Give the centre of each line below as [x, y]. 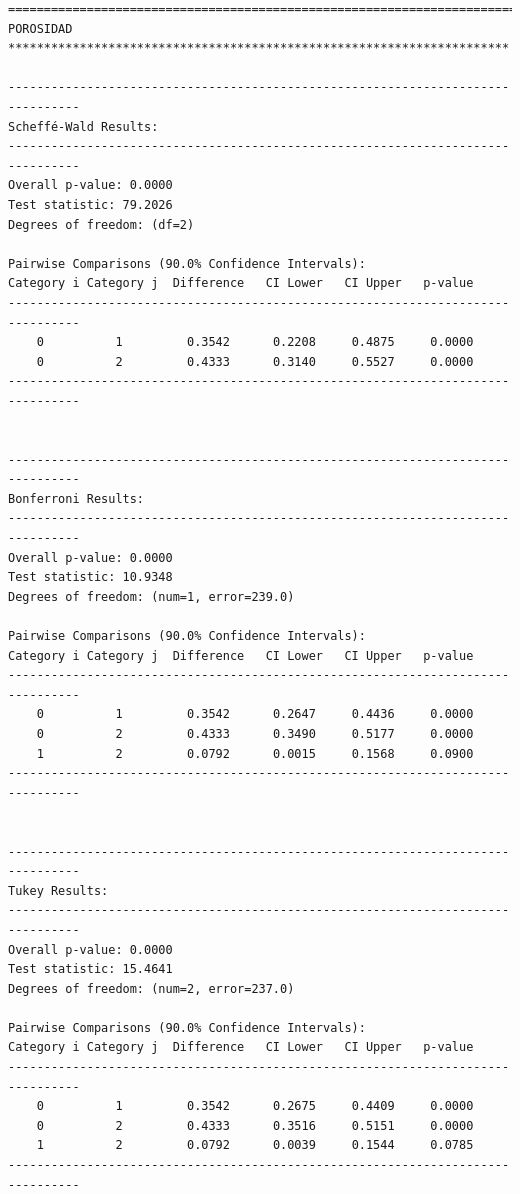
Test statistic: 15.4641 [90, 969]
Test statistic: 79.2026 [90, 204]
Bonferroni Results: [76, 498]
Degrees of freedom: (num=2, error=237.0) [151, 988]
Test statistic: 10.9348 [90, 577]
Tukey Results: [58, 890]
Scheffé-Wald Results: [83, 126]
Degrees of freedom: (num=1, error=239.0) [151, 596]
